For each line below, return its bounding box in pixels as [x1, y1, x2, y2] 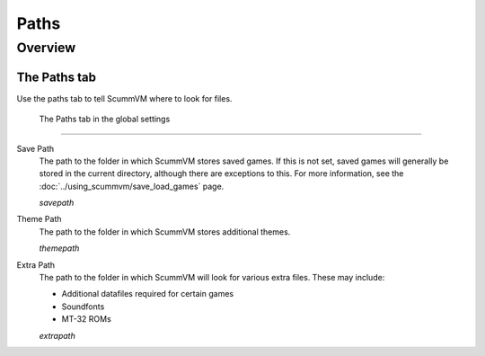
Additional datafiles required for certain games [61, 289, 234, 299]
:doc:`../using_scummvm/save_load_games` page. [39, 181, 225, 191]
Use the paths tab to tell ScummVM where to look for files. [16, 93, 233, 103]
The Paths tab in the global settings [39, 113, 171, 125]
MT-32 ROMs [61, 314, 111, 325]
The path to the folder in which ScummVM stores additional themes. [39, 226, 291, 237]
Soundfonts [61, 301, 105, 312]
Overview [16, 40, 76, 56]
